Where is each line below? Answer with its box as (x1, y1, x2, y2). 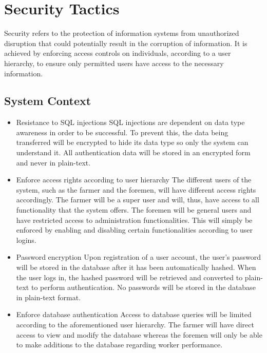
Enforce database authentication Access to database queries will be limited (16, 309, 252, 320)
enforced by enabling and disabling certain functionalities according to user (16, 224, 253, 235)
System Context (4, 93, 91, 109)
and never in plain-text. (16, 157, 91, 168)
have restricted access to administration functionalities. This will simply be (16, 214, 253, 225)
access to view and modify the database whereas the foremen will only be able (16, 329, 262, 340)
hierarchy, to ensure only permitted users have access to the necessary (4, 57, 224, 68)
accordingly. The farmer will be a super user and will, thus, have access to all (16, 194, 259, 205)
